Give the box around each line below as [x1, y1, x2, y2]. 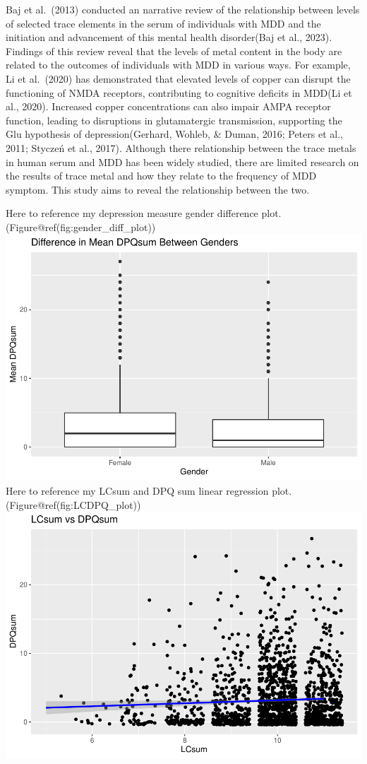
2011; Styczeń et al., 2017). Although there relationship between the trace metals [6, 140, 356, 155]
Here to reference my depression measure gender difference [6, 206, 258, 221]
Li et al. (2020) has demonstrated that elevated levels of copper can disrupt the [6, 71, 351, 86]
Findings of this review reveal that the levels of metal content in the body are [6, 43, 342, 58]
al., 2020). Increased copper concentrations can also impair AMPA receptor [6, 99, 331, 114]
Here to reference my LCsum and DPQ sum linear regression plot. [6, 483, 292, 498]
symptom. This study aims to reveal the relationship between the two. [6, 182, 310, 196]
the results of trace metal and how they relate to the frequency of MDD [6, 168, 317, 183]
